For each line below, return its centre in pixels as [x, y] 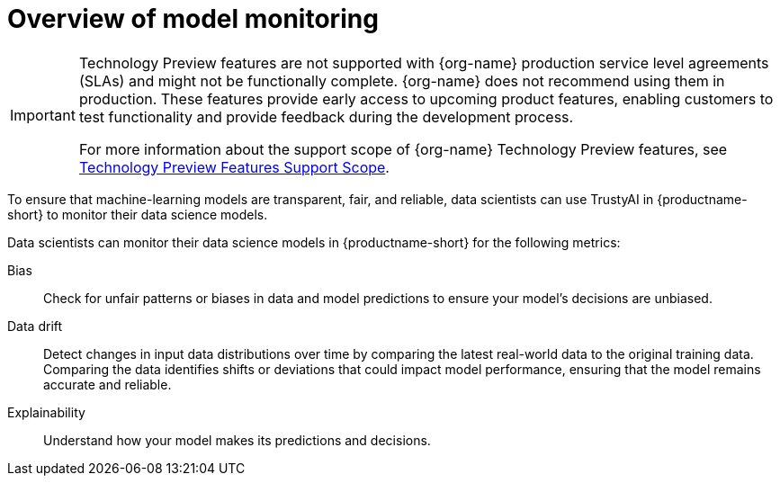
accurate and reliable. [108, 384]
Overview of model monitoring [193, 19]
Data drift [35, 326]
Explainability [46, 412]
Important [43, 115]
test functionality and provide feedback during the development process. [326, 116]
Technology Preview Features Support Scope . [234, 167]
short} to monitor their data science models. [138, 214]
